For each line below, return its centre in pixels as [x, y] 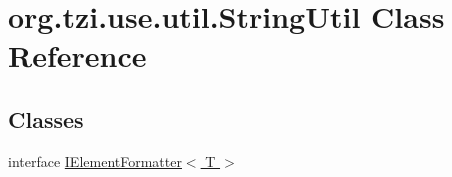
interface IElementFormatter [95, 160]
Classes [46, 118]
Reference [77, 55]
